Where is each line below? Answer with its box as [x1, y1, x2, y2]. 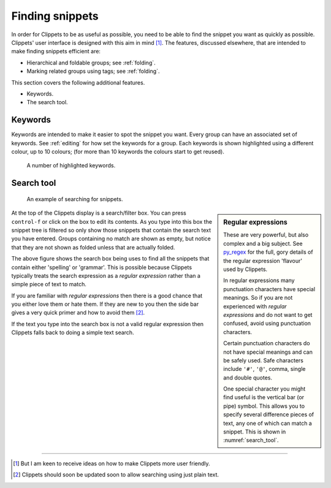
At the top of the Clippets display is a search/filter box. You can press [11, 209, 187, 217]
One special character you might [223, 385, 306, 392]
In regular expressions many [223, 276, 295, 284]
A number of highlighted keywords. [26, 162, 116, 169]
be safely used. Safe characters [223, 356, 303, 364]
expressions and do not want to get [223, 311, 313, 318]
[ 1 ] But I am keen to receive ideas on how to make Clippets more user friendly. [13, 460, 211, 467]
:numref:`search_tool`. [223, 437, 279, 444]
